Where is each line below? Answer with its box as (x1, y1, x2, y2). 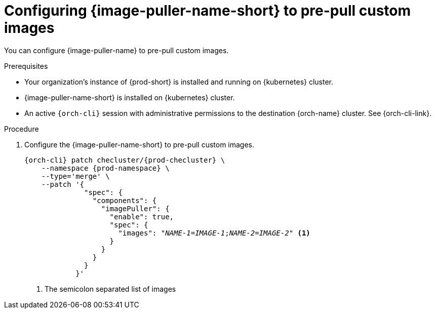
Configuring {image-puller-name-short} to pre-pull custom (4, 2, 411, 19)
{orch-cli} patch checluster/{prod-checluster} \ (24, 155, 225, 164)
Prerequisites (4, 61, 48, 70)
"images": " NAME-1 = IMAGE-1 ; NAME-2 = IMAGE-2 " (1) (118, 228, 310, 237)
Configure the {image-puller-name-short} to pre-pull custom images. (24, 140, 255, 149)
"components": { (92, 196, 157, 205)
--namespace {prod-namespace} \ (41, 164, 170, 172)
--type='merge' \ (41, 172, 110, 180)
